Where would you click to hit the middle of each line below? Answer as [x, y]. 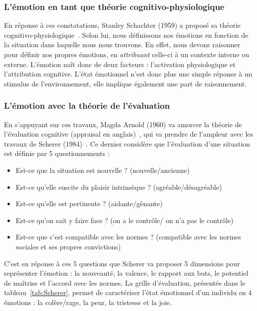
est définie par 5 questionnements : [57, 153]
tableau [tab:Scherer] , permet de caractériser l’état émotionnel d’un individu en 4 [128, 292]
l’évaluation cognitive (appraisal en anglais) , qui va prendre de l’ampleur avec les [129, 134]
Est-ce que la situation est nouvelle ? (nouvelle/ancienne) [103, 170]
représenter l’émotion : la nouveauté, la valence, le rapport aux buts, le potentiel [126, 273]
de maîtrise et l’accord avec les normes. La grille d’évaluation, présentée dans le [125, 282]
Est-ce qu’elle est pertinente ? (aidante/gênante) [89, 203]
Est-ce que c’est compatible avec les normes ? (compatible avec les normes [128, 237]
